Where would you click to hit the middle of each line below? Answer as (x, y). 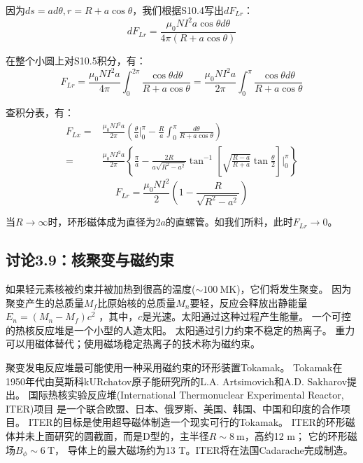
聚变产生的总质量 (45, 302)
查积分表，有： (40, 112)
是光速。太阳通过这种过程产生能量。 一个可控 (247, 316)
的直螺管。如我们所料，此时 (229, 222)
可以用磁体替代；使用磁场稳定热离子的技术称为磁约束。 (133, 344)
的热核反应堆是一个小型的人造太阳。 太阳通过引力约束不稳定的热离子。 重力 (180, 330)
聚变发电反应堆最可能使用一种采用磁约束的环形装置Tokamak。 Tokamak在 (174, 367)
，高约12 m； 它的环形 (296, 436)
